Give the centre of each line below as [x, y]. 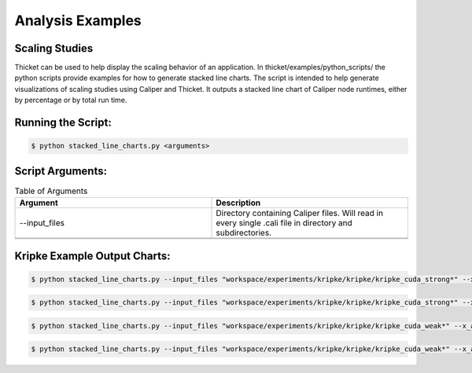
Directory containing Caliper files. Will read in [300, 214]
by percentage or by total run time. [71, 100]
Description [238, 203]
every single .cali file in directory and [284, 223]
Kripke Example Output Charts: [92, 256]
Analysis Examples [78, 20]
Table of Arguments [51, 191]
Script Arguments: [61, 171]
